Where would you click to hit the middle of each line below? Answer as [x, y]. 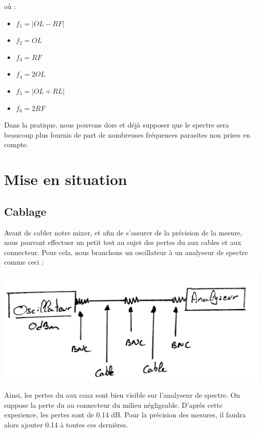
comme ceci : [24, 262]
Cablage [25, 211]
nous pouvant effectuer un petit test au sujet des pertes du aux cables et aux [123, 242]
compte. [16, 144]
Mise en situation [66, 179]
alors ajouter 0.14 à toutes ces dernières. [66, 424]
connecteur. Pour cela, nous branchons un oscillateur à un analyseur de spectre [126, 252]
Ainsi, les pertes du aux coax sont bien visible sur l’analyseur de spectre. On [122, 395]
